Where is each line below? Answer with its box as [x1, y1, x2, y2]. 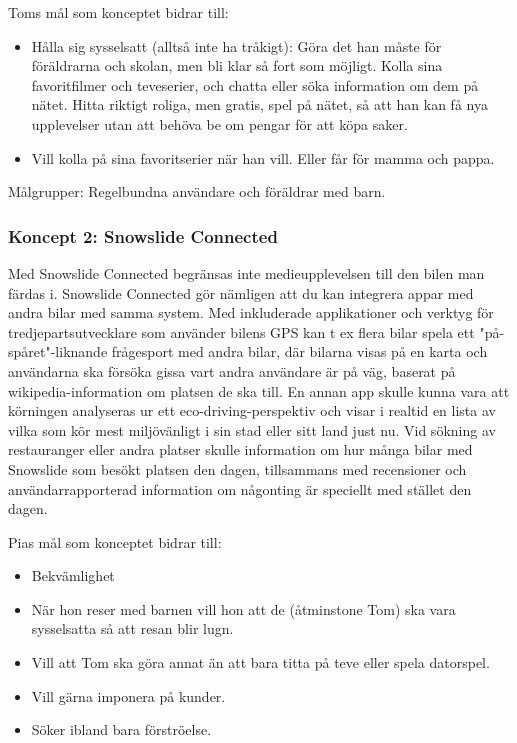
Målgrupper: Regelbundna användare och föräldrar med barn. [8, 181, 386, 202]
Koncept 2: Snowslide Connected [8, 223, 278, 248]
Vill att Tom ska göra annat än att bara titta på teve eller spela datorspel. [31, 652, 490, 673]
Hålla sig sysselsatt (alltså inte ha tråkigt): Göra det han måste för [31, 35, 442, 56]
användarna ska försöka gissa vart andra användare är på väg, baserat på [8, 360, 456, 381]
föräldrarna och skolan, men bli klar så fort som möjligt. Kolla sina [31, 55, 443, 76]
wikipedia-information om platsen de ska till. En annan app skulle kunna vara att [8, 380, 510, 401]
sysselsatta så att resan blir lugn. [31, 618, 234, 639]
